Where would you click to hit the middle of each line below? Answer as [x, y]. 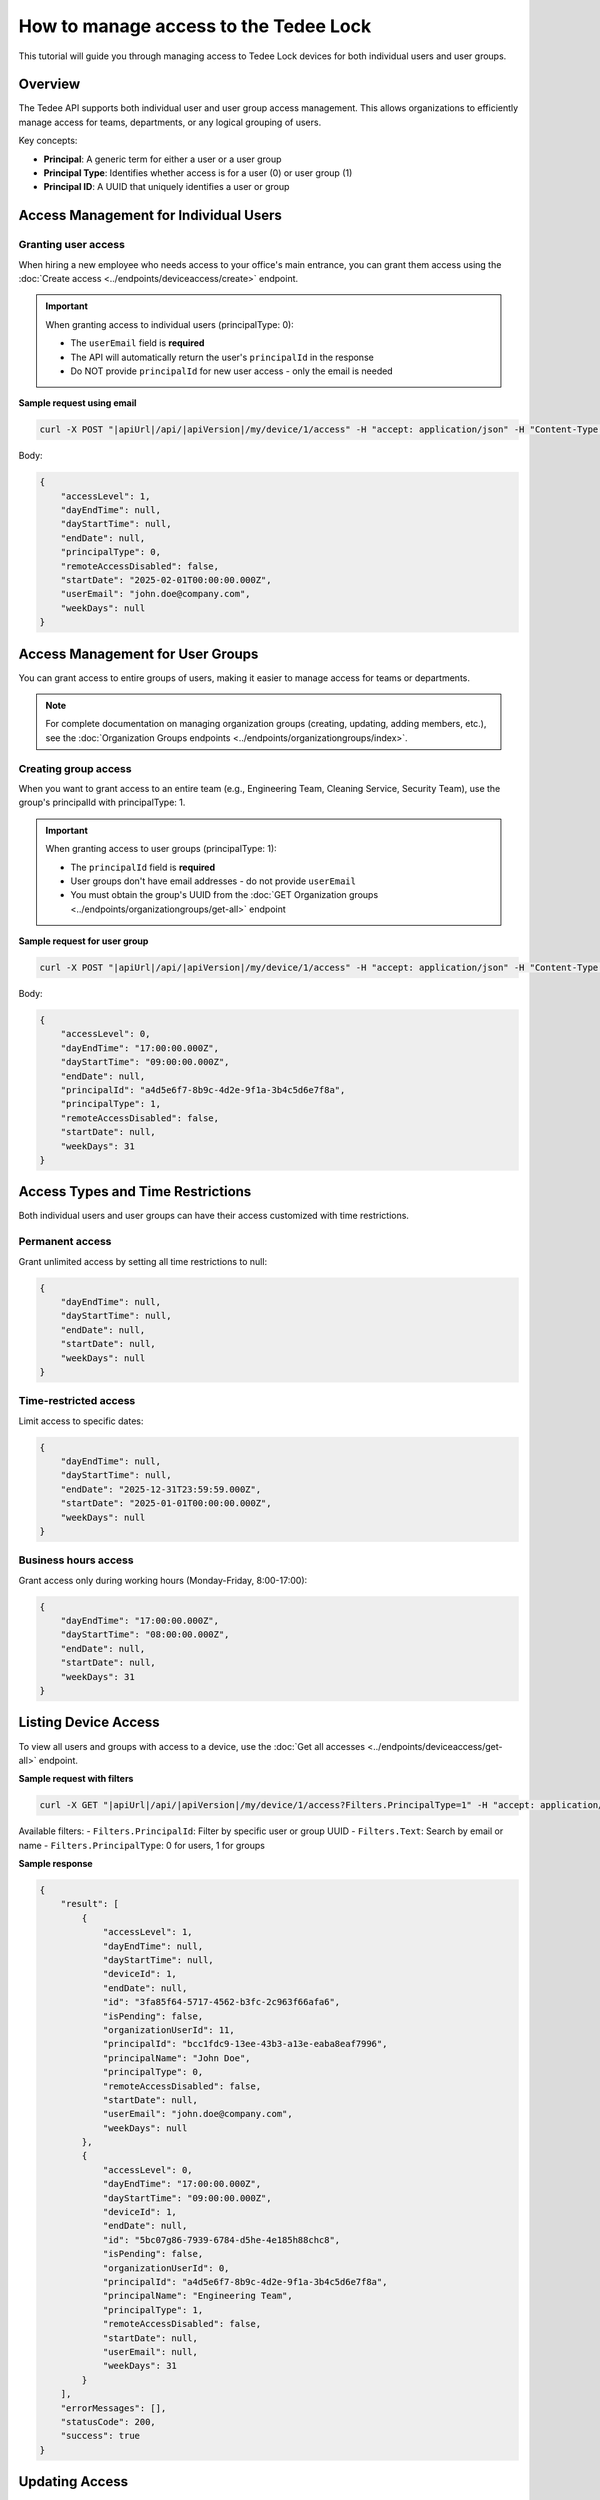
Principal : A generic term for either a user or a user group [162, 159]
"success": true [100, 2436]
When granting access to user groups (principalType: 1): [161, 849]
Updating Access [73, 2481]
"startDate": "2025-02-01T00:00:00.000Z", [166, 579]
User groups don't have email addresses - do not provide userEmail [213, 881]
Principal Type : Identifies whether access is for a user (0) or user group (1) [198, 173]
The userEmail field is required [137, 343]
